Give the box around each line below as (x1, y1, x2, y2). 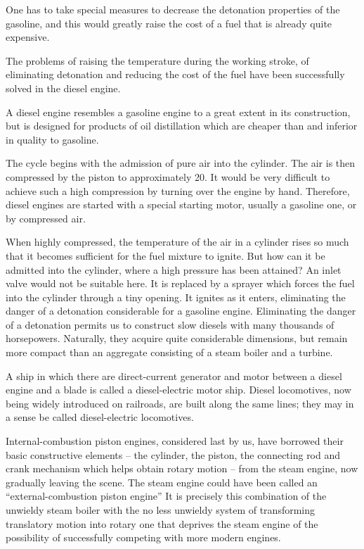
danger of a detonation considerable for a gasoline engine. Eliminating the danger (6, 303, 356, 318)
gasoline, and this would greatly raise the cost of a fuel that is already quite (6, 15, 332, 30)
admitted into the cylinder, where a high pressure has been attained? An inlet (6, 262, 342, 277)
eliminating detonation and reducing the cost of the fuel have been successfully (6, 67, 345, 82)
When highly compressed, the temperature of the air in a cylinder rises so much (6, 234, 349, 249)
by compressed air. (6, 210, 86, 225)
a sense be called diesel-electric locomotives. (6, 410, 194, 424)
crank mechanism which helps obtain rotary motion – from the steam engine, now (6, 461, 358, 476)
